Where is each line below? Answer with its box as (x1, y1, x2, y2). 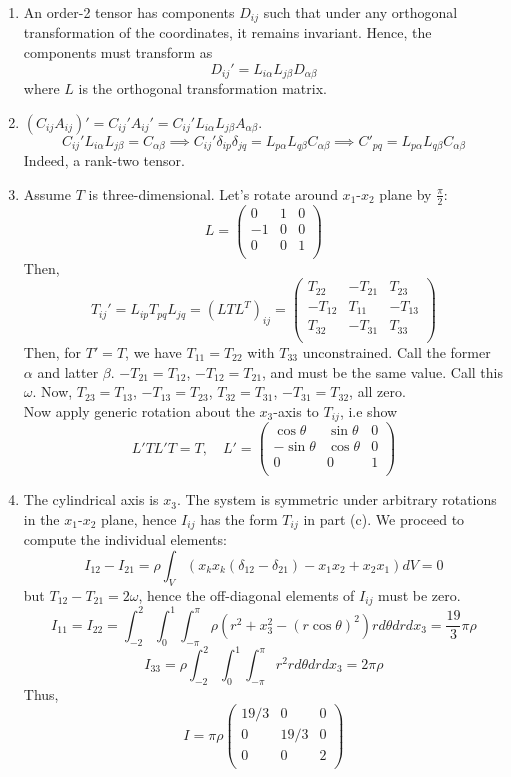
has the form (200, 508, 278, 529)
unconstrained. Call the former (302, 341, 491, 362)
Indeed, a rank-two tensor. (23, 150, 185, 171)
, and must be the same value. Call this (262, 361, 503, 382)
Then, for (23, 341, 82, 362)
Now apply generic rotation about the (23, 400, 255, 421)
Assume (23, 183, 71, 204)
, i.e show (339, 400, 398, 421)
